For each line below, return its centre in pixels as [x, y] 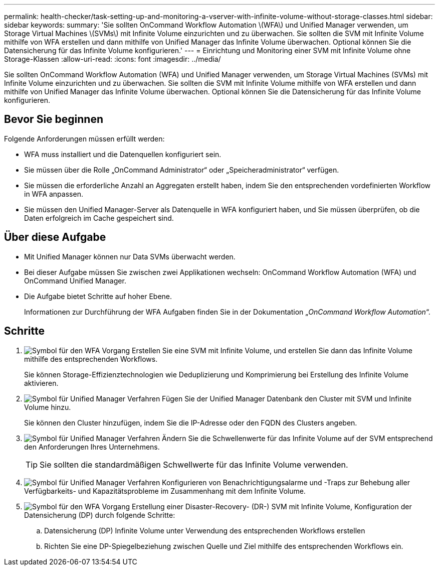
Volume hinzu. [48, 407]
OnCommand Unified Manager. [75, 280]
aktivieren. [41, 383]
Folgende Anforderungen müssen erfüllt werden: [84, 138]
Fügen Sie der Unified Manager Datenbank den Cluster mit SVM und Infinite [287, 398]
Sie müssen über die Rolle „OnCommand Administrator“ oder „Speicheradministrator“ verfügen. [182, 170]
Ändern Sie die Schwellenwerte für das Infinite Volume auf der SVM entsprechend [297, 438]
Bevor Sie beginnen [54, 119]
